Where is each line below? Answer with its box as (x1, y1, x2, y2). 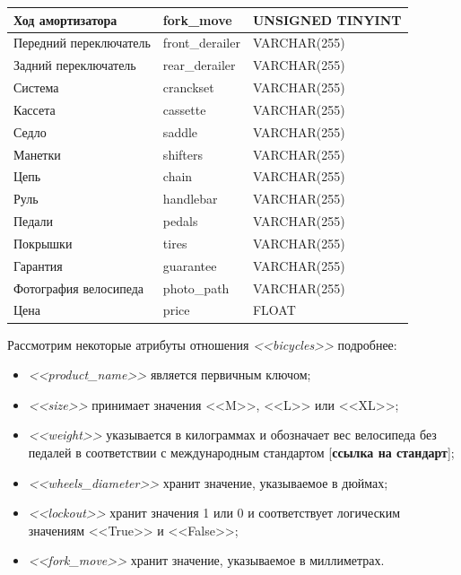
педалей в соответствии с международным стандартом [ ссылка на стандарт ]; (28, 442, 455, 461)
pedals (162, 212, 198, 231)
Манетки (13, 144, 61, 163)
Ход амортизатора (13, 10, 117, 29)
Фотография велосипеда (13, 278, 144, 297)
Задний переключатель (13, 56, 136, 74)
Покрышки (13, 233, 73, 252)
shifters (162, 144, 204, 163)
